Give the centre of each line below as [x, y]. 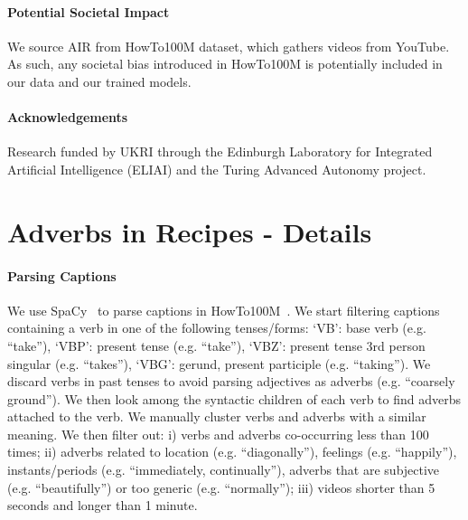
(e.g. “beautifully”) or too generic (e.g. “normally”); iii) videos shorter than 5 [221, 487]
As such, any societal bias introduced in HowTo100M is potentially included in [225, 64]
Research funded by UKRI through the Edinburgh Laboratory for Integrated [220, 151]
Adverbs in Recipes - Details [190, 231]
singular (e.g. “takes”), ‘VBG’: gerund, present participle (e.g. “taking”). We [219, 363]
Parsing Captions [62, 275]
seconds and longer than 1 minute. [103, 505]
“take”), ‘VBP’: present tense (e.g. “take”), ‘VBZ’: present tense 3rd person [216, 345]
